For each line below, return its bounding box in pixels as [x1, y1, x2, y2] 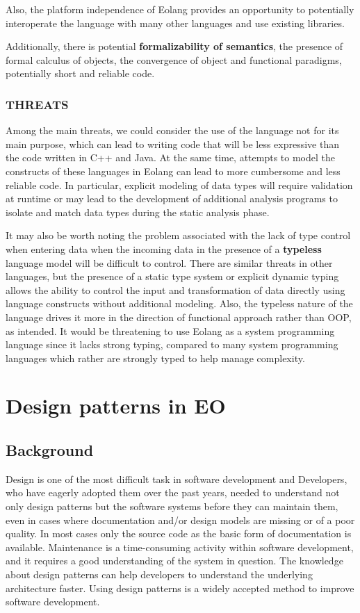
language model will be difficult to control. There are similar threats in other [6, 255, 333, 270]
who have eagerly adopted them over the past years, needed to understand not [6, 485, 340, 500]
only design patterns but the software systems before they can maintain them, [6, 499, 338, 514]
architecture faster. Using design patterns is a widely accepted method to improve [6, 580, 354, 595]
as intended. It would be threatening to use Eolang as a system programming [6, 323, 335, 338]
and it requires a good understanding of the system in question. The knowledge [6, 553, 343, 568]
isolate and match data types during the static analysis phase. [6, 204, 270, 219]
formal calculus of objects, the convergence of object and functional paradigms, [6, 52, 342, 67]
